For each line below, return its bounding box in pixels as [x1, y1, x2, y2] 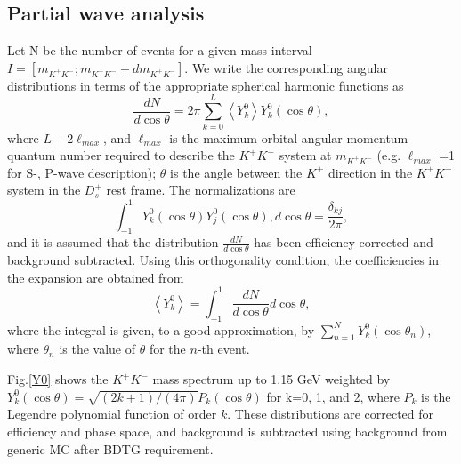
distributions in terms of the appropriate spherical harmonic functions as [7, 76, 404, 94]
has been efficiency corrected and [254, 233, 433, 252]
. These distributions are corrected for [227, 404, 434, 423]
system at [279, 146, 332, 164]
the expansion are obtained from [7, 268, 184, 286]
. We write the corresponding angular [184, 58, 388, 76]
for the [149, 340, 186, 358]
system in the [7, 180, 81, 199]
